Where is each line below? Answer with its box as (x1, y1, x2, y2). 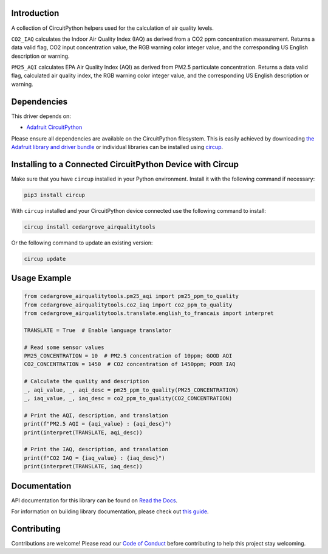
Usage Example (11, 273, 72, 283)
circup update (24, 255, 66, 262)
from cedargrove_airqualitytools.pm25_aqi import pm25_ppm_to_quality (24, 293, 239, 300)
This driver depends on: (11, 113, 71, 120)
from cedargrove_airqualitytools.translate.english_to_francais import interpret (24, 310, 275, 317)
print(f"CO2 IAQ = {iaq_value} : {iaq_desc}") (24, 454, 165, 462)
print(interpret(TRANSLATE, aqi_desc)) (24, 429, 143, 436)
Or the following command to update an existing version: (11, 239, 153, 246)
